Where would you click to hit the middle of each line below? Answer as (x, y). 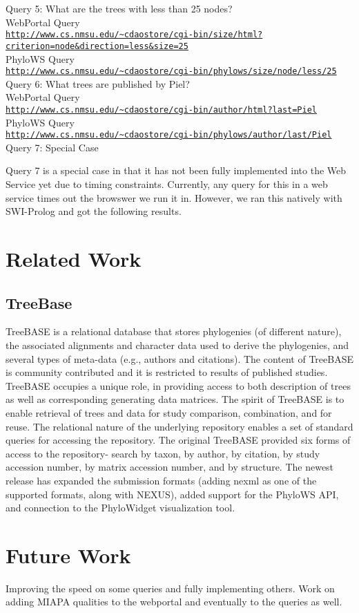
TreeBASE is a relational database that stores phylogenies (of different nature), (174, 331)
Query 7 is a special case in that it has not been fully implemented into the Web (176, 170)
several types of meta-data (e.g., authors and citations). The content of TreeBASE (180, 358)
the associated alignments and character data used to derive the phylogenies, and (177, 345)
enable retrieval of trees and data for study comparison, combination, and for (169, 412)
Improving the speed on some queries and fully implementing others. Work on (170, 588)
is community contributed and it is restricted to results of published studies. (167, 372)
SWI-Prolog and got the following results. (94, 211)
